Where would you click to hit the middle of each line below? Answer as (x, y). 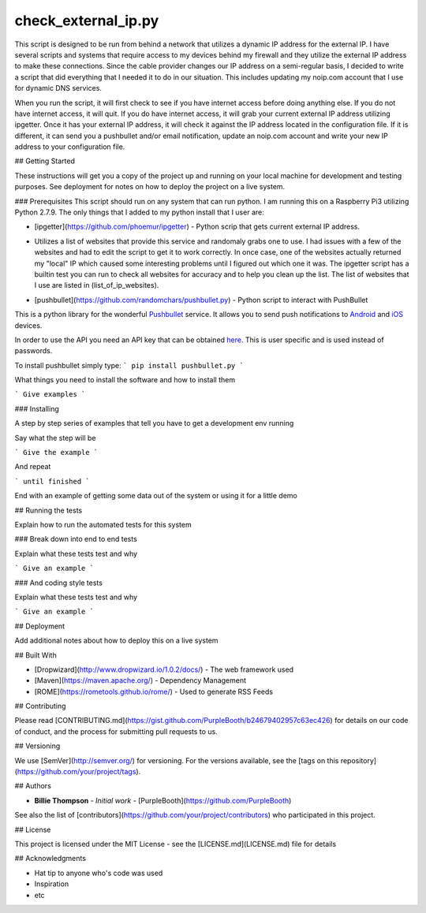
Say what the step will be (55, 438)
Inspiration (52, 884)
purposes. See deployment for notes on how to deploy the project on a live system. (150, 187)
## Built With (35, 655)
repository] (359, 760)
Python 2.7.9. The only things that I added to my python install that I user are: (139, 212)
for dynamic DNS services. (58, 88)
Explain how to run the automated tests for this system (103, 525)
